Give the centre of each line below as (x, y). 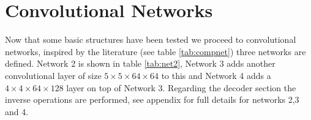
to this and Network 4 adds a (216, 75)
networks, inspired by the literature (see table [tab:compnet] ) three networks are (155, 51)
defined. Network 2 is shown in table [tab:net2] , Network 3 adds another (140, 63)
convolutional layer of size (53, 75)
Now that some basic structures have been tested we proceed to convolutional (151, 39)
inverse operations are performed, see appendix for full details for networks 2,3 (152, 99)
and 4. (17, 111)
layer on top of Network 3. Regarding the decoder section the (181, 87)
